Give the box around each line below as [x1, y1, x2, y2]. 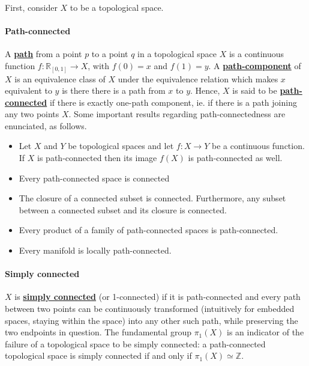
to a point [91, 47, 128, 60]
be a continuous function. [212, 139, 305, 152]
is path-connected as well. [188, 151, 283, 164]
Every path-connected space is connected [19, 171, 170, 184]
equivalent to [5, 84, 52, 97]
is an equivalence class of [14, 72, 106, 85]
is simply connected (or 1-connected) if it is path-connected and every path [14, 290, 301, 303]
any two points [5, 108, 59, 120]
